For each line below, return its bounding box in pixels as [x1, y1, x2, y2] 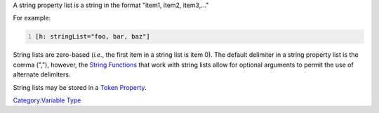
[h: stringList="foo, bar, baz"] [35, 32, 150, 41]
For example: [13, 14, 51, 22]
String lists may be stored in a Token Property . [13, 83, 147, 91]
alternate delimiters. [13, 70, 71, 79]
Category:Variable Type [13, 95, 81, 105]
